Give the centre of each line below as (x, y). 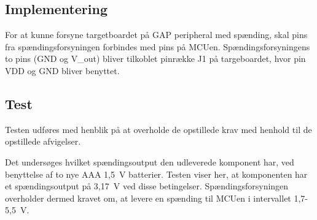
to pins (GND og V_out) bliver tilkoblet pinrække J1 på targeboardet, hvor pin (155, 59)
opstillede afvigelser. (43, 141)
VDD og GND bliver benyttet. (62, 70)
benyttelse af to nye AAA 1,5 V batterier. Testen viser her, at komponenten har (156, 174)
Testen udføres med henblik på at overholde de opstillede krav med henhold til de (158, 129)
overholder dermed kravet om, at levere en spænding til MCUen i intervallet (148, 198)
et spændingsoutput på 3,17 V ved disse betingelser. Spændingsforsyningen (147, 186)
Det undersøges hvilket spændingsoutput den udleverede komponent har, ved (150, 161)
